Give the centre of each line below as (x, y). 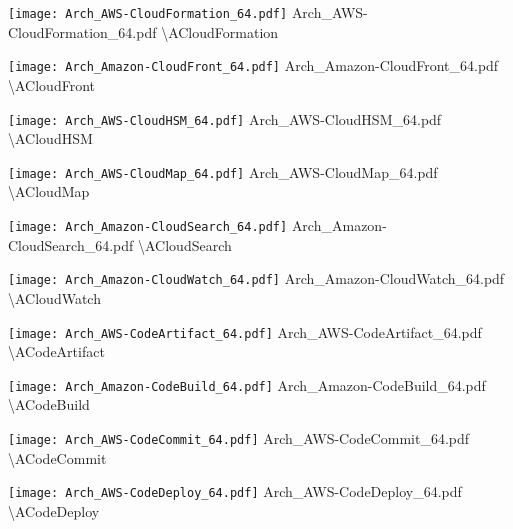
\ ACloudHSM (50, 138)
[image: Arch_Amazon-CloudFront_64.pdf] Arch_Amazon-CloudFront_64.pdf (253, 65)
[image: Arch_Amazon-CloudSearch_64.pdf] (148, 227)
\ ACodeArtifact (56, 351)
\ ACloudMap (49, 191)
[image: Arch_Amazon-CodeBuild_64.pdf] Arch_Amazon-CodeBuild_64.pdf (247, 384)
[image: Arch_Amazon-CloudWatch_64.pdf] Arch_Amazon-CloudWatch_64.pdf (256, 278)
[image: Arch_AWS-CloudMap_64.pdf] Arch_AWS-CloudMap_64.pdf (223, 171)
